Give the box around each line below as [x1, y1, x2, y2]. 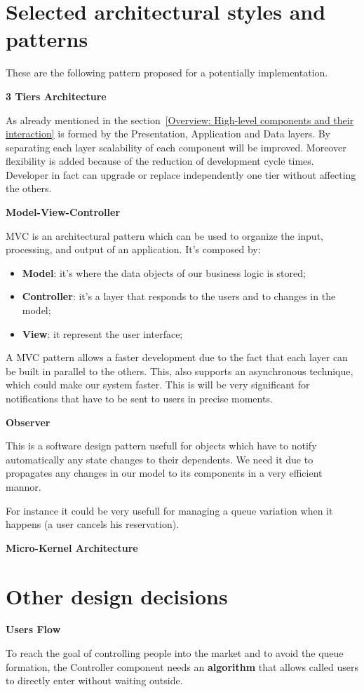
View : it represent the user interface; [22, 326, 183, 341]
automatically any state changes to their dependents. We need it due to [6, 452, 314, 466]
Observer [6, 414, 50, 429]
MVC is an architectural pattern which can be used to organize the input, [6, 228, 323, 243]
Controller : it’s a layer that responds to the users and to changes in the [22, 289, 336, 304]
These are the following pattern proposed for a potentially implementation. [6, 65, 328, 80]
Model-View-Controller [6, 205, 121, 219]
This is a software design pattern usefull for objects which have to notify [6, 438, 317, 453]
